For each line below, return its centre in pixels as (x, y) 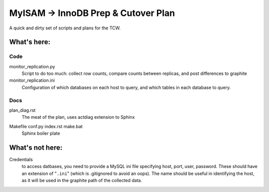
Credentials (21, 160)
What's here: (30, 42)
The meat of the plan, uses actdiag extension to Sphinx (78, 117)
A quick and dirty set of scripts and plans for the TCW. (65, 28)
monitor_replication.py (32, 66)
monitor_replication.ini (32, 80)
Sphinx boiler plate (41, 133)
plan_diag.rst (22, 110)
